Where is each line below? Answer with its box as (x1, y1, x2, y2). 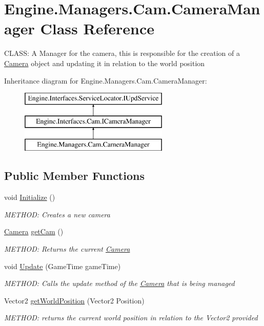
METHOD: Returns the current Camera (4, 243, 130, 254)
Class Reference (40, 18, 154, 39)
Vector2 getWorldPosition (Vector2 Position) (4, 295, 145, 305)
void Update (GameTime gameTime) (4, 260, 121, 271)
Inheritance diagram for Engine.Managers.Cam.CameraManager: (4, 75, 207, 86)
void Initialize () (4, 192, 55, 202)
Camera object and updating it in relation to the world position (4, 57, 205, 68)
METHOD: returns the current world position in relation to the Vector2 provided (4, 312, 258, 323)
